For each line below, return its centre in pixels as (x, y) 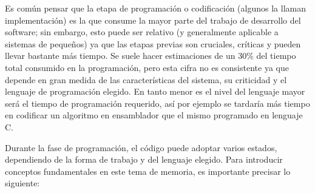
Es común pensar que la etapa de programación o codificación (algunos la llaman (155, 8)
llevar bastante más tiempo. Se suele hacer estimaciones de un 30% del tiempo (151, 56)
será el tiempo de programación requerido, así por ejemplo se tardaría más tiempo (157, 103)
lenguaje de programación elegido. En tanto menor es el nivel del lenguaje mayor (155, 91)
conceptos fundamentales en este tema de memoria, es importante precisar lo (148, 171)
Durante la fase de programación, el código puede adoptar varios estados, (141, 147)
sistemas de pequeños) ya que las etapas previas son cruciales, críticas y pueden (153, 43)
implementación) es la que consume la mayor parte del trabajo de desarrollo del (153, 20)
